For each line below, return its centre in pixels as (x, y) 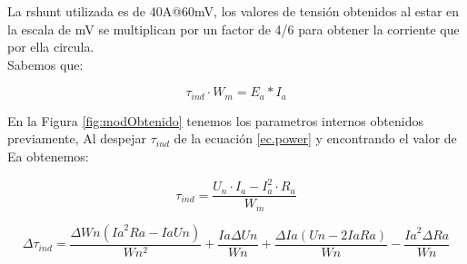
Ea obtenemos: (48, 156)
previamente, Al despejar (77, 138)
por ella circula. (51, 47)
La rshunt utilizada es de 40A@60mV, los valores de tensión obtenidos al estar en (233, 11)
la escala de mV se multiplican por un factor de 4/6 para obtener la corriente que (233, 29)
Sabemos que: (45, 64)
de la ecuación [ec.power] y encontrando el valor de (315, 138)
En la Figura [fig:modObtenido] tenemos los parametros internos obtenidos (215, 120)
